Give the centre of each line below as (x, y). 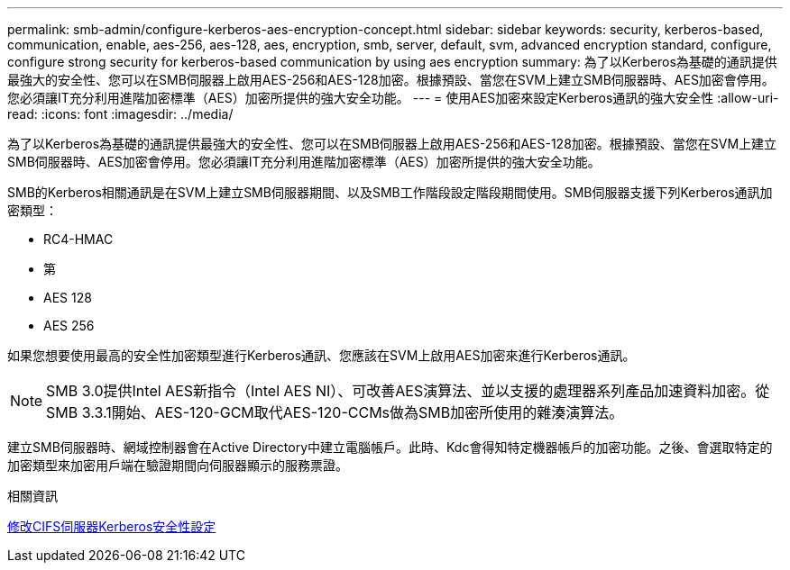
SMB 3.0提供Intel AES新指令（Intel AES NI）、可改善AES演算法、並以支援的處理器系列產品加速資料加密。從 (408, 391)
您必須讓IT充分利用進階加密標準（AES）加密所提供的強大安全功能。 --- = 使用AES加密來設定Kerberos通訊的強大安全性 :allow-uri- (393, 98)
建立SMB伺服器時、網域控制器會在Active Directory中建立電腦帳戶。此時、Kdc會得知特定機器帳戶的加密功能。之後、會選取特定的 (390, 447)
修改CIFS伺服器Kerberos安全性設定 (112, 526)
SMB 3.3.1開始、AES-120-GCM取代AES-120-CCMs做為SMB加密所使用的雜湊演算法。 (335, 412)
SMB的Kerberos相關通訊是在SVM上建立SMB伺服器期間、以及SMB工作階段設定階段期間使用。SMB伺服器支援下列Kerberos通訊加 (390, 192)
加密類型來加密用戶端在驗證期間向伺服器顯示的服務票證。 (178, 465)
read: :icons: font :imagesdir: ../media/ (120, 114)
